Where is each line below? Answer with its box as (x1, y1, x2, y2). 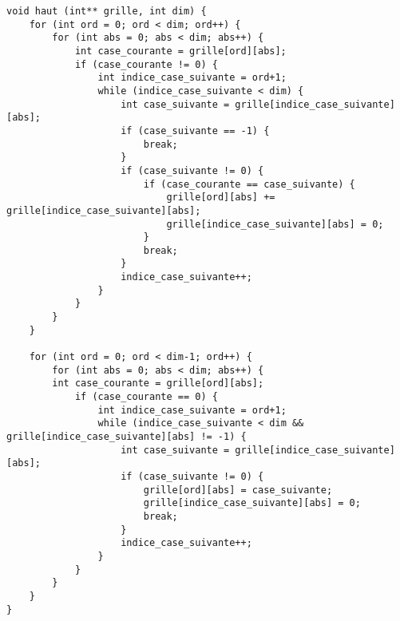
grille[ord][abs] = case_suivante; (143, 484, 333, 496)
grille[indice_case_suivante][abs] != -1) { (6, 431, 247, 442)
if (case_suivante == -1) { (121, 125, 270, 136)
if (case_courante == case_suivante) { (143, 178, 355, 190)
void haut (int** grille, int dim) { (6, 6, 207, 17)
